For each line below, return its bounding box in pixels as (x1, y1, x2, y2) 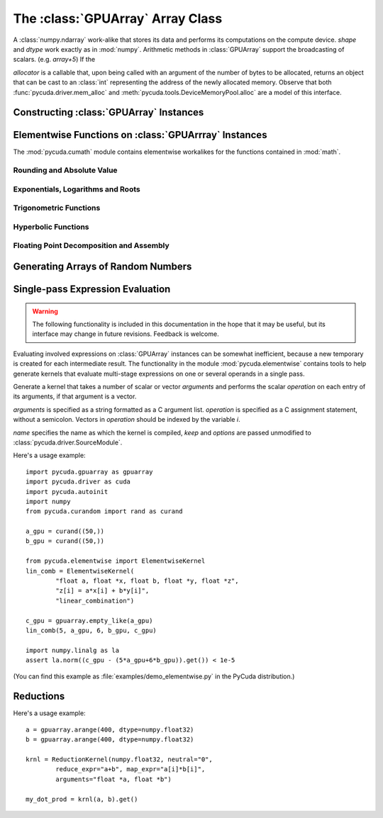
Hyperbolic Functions (13, 222, 89, 232)
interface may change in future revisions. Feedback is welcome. (32, 330, 219, 338)
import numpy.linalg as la (26, 646, 120, 654)
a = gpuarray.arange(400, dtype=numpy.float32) (26, 725, 194, 734)
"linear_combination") (55, 596, 135, 605)
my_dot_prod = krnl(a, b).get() (26, 795, 138, 803)
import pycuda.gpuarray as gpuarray (26, 468, 153, 476)
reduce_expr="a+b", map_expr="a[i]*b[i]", (55, 766, 206, 773)
